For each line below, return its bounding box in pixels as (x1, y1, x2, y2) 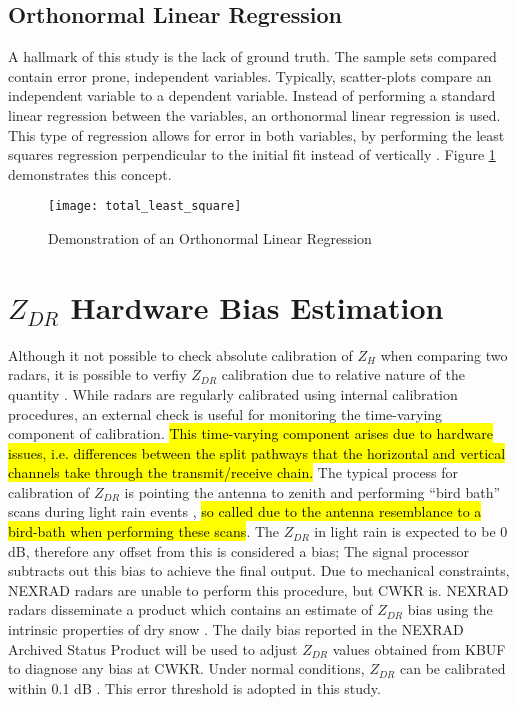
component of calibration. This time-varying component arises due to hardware (8, 423, 493, 444)
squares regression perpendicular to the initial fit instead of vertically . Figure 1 (8, 144, 496, 165)
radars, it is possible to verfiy (8, 364, 187, 385)
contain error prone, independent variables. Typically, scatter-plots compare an (8, 65, 492, 86)
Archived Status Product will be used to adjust (8, 638, 298, 659)
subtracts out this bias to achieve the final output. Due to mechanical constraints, (8, 560, 510, 581)
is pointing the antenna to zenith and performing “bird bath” (124, 481, 501, 502)
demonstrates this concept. (8, 163, 172, 184)
